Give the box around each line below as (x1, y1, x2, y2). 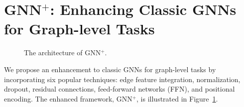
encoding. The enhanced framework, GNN (4, 93, 132, 104)
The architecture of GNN (24, 47, 101, 58)
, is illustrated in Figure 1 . (136, 93, 218, 104)
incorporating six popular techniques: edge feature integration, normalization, (4, 74, 241, 84)
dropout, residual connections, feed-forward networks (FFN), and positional (4, 84, 235, 94)
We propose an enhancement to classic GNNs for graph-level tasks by (4, 64, 216, 74)
